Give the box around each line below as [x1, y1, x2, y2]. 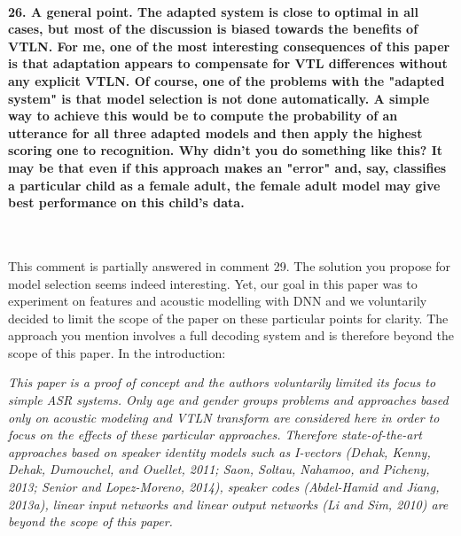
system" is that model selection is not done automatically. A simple [8, 89, 430, 107]
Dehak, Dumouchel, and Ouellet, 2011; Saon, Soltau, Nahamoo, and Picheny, [8, 460, 430, 478]
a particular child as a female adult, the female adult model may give [8, 175, 441, 194]
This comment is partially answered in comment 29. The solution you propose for [8, 256, 451, 275]
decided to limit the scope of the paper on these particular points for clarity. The [8, 308, 449, 327]
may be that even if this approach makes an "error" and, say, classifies [8, 158, 447, 176]
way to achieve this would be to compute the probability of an [8, 106, 398, 125]
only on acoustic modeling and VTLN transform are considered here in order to [8, 408, 440, 426]
